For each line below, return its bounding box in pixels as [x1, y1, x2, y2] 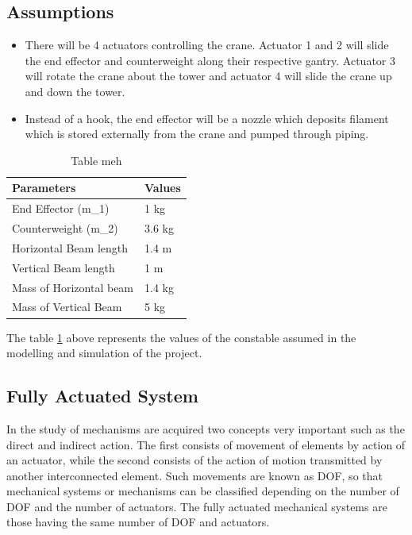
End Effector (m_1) [12, 200, 110, 217]
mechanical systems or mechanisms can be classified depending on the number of [6, 483, 399, 499]
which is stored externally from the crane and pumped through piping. [25, 125, 369, 142]
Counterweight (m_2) [12, 220, 118, 237]
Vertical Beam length [12, 259, 115, 275]
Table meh [71, 152, 122, 168]
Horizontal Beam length [12, 239, 129, 256]
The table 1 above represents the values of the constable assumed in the [6, 329, 356, 345]
